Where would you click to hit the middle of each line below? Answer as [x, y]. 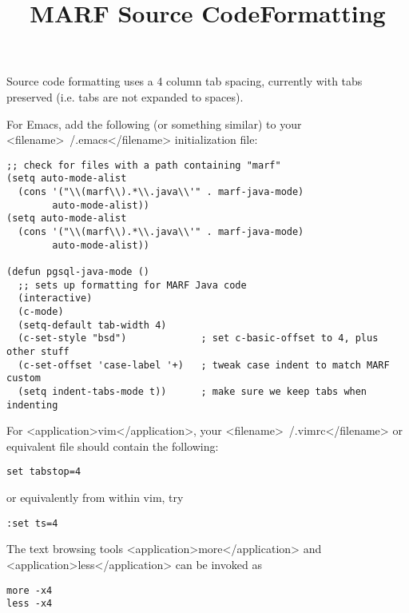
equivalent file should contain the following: [113, 446]
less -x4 [30, 604]
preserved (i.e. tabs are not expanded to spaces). [125, 96]
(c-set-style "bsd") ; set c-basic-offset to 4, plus [198, 338]
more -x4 [30, 590]
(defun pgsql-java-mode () [78, 272]
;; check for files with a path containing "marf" [144, 165]
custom [24, 378]
